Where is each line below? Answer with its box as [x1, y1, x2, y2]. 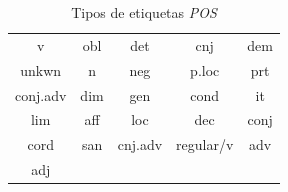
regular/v [176, 134, 234, 155]
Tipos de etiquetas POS [71, 2, 217, 22]
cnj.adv [117, 134, 163, 155]
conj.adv [15, 84, 67, 105]
